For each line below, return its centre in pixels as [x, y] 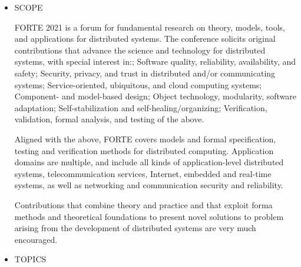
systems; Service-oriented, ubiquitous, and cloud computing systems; [138, 84]
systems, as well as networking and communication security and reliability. [149, 185]
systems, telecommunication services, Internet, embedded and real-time [143, 173]
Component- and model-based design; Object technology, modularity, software [156, 96]
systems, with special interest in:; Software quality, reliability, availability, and [155, 61]
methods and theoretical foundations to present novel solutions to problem [149, 216]
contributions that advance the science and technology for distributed [140, 50]
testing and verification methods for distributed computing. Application [144, 150]
